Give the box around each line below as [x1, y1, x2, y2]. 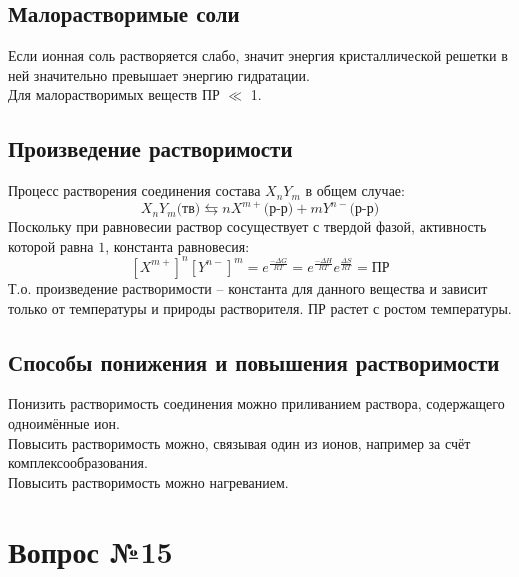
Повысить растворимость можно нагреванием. [8, 471, 289, 492]
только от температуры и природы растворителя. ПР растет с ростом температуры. [8, 297, 512, 318]
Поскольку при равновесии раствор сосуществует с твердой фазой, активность [8, 216, 487, 237]
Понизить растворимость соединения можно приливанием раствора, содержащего [8, 393, 505, 414]
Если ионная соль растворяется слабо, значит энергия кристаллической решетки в [8, 45, 508, 66]
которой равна [8, 235, 94, 256]
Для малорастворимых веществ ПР [8, 84, 220, 105]
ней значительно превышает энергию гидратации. [8, 64, 310, 85]
